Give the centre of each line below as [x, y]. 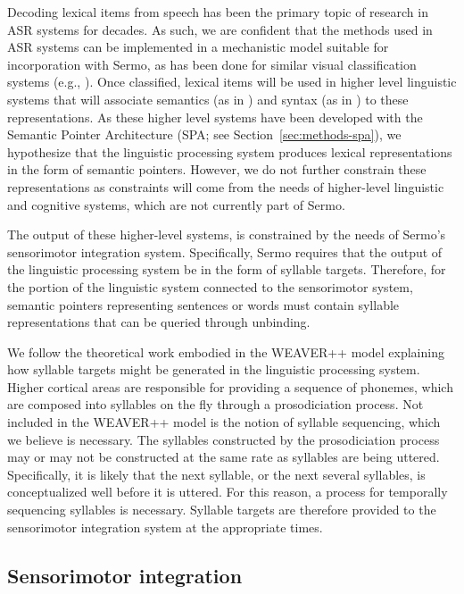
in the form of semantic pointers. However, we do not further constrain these [217, 169]
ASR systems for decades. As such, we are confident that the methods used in [220, 29]
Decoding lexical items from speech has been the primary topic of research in [218, 12]
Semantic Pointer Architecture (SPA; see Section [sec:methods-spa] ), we [204, 134]
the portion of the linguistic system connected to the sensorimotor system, [210, 286]
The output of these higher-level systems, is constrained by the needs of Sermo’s [227, 234]
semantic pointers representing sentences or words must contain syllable [203, 304]
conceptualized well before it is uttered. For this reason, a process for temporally [228, 492]
